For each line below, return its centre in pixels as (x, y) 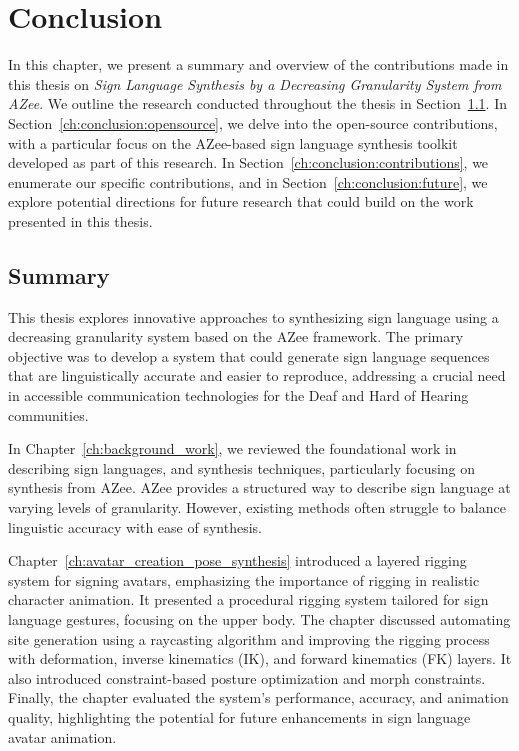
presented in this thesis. (80, 220)
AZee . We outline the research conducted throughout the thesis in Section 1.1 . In (257, 103)
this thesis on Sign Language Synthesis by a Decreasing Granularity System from (255, 83)
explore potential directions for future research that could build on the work (241, 201)
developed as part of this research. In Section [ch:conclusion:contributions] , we (248, 162)
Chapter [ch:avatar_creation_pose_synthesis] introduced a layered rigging (237, 560)
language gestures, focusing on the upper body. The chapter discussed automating (259, 618)
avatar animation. (62, 736)
